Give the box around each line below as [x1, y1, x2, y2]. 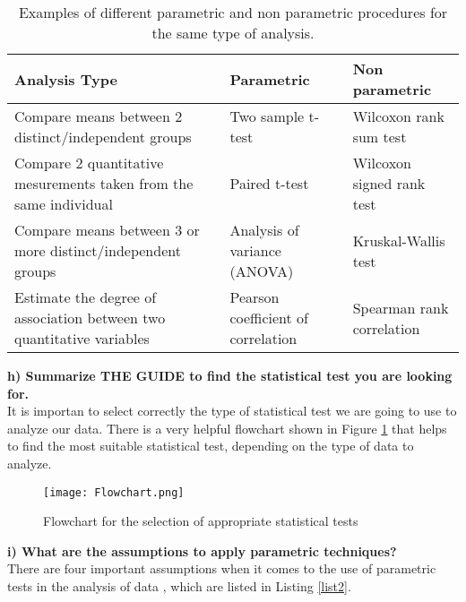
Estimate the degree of [14, 287, 157, 307]
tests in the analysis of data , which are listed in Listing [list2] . [7, 577, 351, 595]
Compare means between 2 [14, 106, 183, 126]
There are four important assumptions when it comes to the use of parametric [7, 559, 436, 578]
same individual [14, 193, 113, 214]
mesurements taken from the [14, 173, 194, 193]
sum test [352, 126, 407, 147]
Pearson [229, 287, 280, 307]
